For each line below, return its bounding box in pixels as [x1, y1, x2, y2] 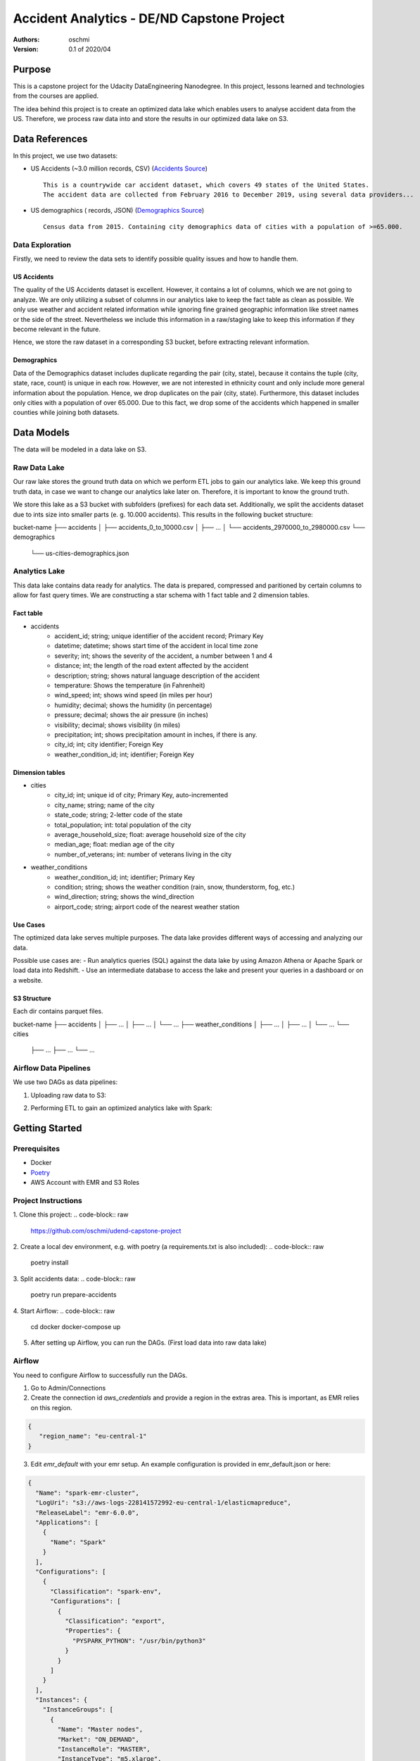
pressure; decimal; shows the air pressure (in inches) [54, 711, 209, 719]
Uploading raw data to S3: [30, 1090, 107, 1099]
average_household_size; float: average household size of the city [54, 830, 246, 839]
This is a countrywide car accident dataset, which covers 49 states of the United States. [43, 180, 369, 189]
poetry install [30, 1258, 69, 1267]
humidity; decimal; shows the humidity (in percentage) [54, 701, 212, 709]
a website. [13, 976, 44, 984]
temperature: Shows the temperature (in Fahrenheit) [54, 680, 205, 690]
